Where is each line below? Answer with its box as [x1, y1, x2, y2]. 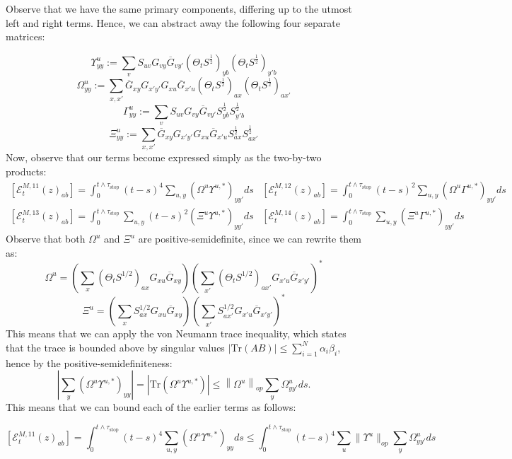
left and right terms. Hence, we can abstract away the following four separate [6, 15, 340, 30]
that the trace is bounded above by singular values [6, 339, 225, 354]
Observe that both [6, 231, 86, 246]
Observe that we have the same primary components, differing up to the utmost [6, 1, 352, 16]
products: [6, 163, 47, 178]
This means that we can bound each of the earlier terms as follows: [6, 400, 296, 414]
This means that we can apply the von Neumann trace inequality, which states [6, 326, 347, 341]
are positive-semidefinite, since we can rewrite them [138, 231, 362, 246]
